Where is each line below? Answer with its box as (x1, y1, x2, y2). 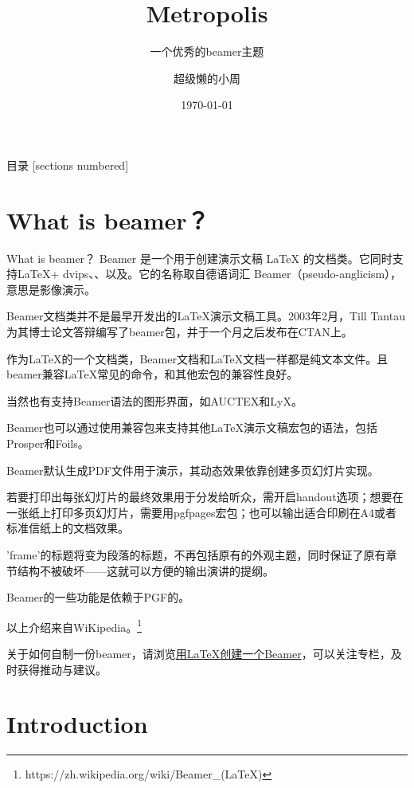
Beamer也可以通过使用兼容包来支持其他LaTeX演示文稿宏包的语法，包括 (6, 419, 377, 436)
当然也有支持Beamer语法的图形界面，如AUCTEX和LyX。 (6, 392, 303, 409)
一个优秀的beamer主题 (150, 43, 264, 60)
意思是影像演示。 (6, 280, 96, 297)
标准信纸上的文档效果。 (6, 519, 129, 536)
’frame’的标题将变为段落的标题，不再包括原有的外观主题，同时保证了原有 (6, 546, 386, 563)
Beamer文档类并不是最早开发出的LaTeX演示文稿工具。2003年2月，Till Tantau (6, 308, 405, 324)
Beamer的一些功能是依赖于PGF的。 (6, 589, 190, 606)
